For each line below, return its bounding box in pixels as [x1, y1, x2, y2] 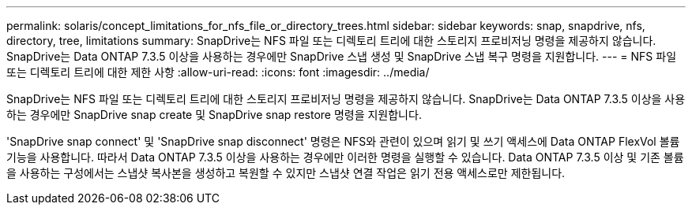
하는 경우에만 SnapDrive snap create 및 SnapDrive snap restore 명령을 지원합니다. [6, 108, 422, 121]
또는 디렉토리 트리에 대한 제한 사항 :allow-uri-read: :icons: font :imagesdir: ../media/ [6, 65, 430, 79]
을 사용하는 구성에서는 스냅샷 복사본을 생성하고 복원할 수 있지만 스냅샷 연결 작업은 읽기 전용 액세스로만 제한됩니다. [6, 166, 566, 180]
